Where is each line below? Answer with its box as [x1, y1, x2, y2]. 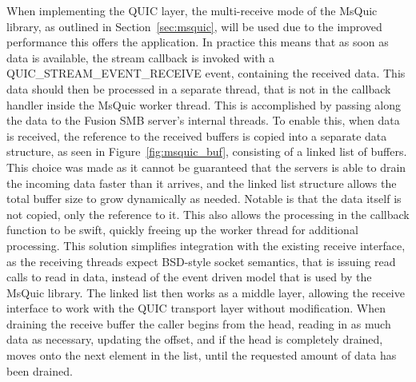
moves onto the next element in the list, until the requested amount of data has [6, 347, 397, 364]
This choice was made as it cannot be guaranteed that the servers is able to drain [6, 158, 406, 175]
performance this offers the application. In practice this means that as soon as [6, 34, 389, 50]
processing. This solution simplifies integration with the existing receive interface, [6, 237, 406, 253]
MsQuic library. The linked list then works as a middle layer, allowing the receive [6, 284, 405, 300]
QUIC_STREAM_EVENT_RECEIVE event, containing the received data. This [6, 65, 406, 82]
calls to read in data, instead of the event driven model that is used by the [6, 269, 372, 285]
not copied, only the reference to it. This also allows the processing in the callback [6, 205, 410, 222]
